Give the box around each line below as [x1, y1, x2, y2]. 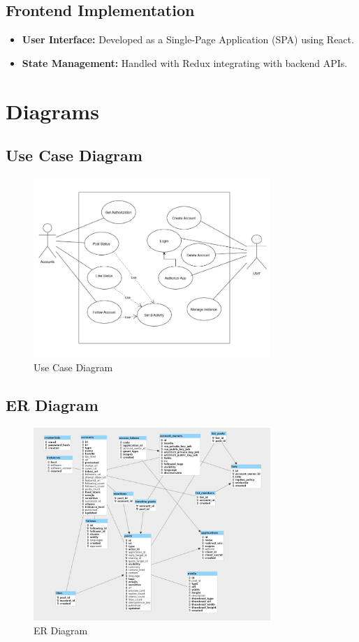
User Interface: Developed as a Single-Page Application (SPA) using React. [22, 32, 354, 47]
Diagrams [6, 96, 99, 125]
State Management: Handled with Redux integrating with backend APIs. [22, 55, 348, 70]
